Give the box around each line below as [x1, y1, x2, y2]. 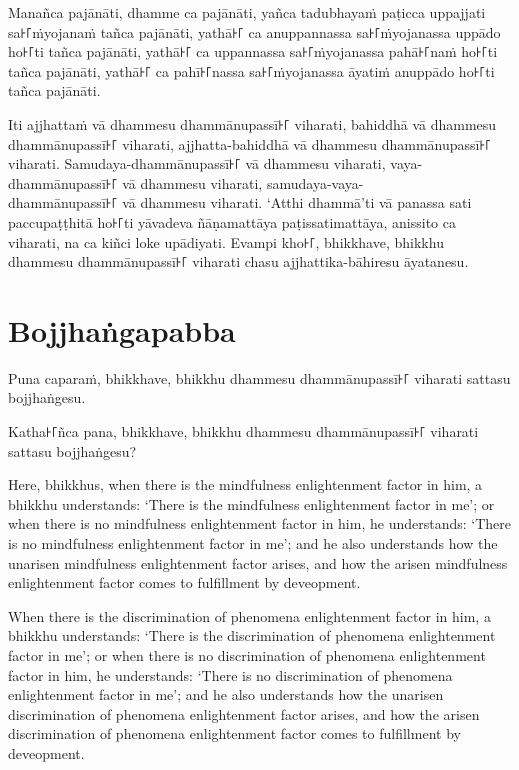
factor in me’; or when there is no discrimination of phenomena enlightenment [8, 644, 486, 665]
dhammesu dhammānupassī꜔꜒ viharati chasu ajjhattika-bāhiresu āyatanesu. [8, 251, 469, 272]
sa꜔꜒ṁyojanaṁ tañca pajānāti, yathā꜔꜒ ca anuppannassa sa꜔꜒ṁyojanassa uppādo [8, 21, 501, 42]
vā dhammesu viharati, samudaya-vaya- [122, 172, 364, 193]
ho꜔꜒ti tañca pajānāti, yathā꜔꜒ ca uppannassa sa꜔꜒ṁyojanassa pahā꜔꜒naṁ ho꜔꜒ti [8, 41, 498, 62]
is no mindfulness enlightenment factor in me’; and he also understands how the [8, 533, 498, 553]
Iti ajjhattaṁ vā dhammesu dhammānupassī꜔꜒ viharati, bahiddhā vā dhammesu [8, 113, 497, 134]
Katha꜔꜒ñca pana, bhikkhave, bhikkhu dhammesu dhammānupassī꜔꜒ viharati [8, 421, 479, 442]
